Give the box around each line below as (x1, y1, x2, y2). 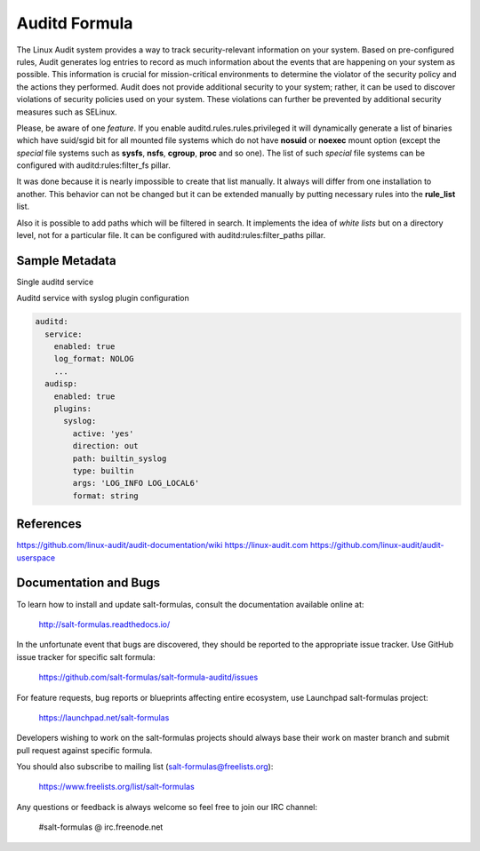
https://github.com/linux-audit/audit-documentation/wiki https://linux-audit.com (16, 540, 308, 551)
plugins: (53, 404, 92, 414)
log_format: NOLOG (53, 354, 134, 364)
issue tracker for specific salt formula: (16, 651, 156, 662)
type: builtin (72, 465, 134, 475)
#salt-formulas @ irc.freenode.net (38, 822, 164, 832)
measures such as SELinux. (16, 107, 117, 117)
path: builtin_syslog (72, 453, 167, 464)
